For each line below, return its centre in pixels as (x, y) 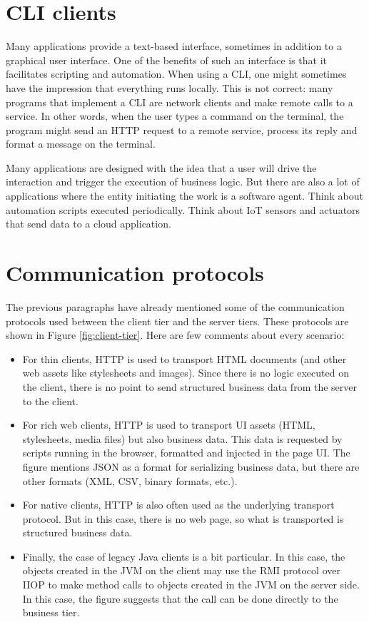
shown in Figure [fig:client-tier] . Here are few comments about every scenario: (175, 335)
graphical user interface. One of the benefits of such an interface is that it (167, 60)
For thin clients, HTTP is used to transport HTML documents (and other (184, 358)
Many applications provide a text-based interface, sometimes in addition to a (174, 46)
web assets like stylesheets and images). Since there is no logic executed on (186, 373)
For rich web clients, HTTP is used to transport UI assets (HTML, (169, 425)
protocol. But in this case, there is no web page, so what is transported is (183, 518)
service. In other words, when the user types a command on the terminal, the (175, 116)
